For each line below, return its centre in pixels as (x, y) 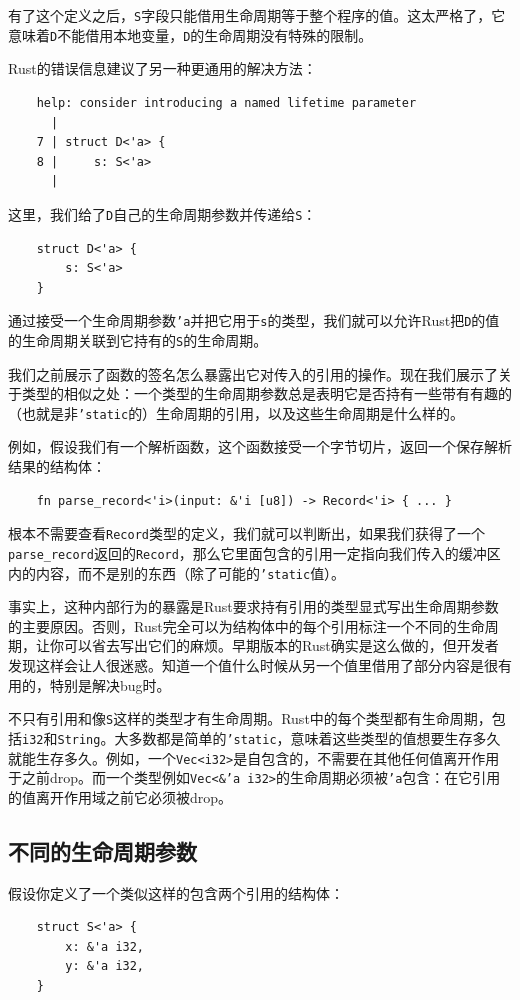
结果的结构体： (57, 466)
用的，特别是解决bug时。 (89, 684)
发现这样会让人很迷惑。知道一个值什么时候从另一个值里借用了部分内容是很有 (260, 665)
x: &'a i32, (105, 946)
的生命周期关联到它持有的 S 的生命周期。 (138, 339)
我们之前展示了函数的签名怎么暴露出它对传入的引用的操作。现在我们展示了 (253, 373)
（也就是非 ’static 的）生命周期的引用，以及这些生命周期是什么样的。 (236, 412)
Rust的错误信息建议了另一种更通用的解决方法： (162, 68)
